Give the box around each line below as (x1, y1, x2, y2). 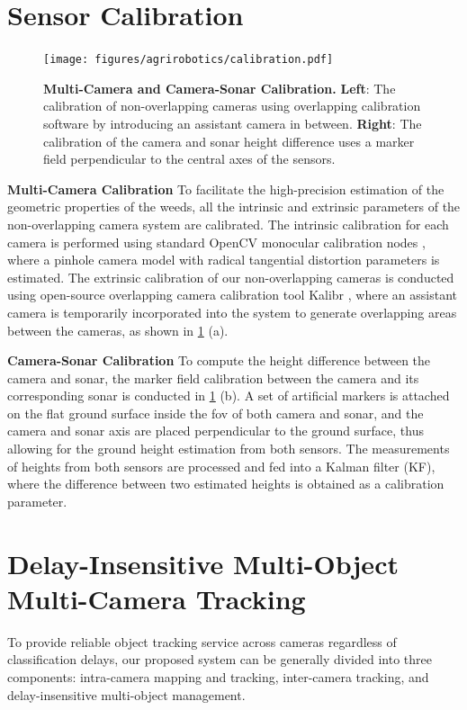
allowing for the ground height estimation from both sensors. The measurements (7, 439, 450, 458)
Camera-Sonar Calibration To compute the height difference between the (7, 351, 431, 370)
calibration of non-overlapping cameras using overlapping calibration (43, 96, 421, 115)
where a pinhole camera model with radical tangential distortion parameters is (7, 250, 440, 269)
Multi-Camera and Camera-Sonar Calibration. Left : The (43, 78, 396, 97)
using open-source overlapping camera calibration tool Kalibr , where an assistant (7, 285, 457, 304)
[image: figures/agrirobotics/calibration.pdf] (43, 53, 334, 67)
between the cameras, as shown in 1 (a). (7, 320, 229, 339)
